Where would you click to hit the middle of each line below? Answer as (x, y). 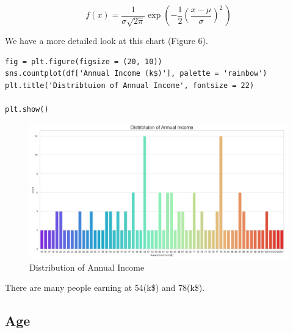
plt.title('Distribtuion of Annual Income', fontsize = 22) (130, 85)
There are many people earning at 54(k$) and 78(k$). (105, 287)
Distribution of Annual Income (87, 267)
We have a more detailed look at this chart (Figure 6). (107, 40)
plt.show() (27, 109)
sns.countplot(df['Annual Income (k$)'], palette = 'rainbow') (136, 74)
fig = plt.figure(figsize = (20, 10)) (84, 61)
